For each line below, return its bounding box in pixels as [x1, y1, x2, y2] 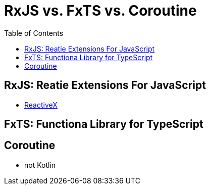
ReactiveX [24, 100, 58, 109]
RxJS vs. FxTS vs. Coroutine [4, 2, 197, 19]
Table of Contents [4, 28, 64, 37]
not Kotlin [24, 160, 56, 169]
